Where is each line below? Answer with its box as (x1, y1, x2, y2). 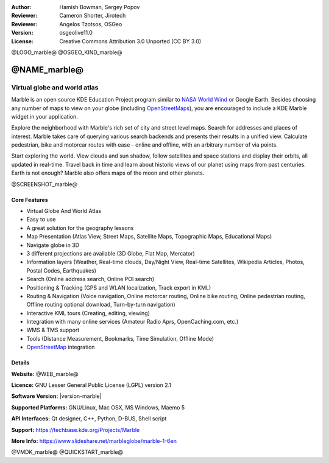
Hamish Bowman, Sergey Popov (59, 4, 140, 10)
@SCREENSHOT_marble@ (11, 180, 78, 188)
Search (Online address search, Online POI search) (26, 276, 155, 283)
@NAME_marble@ (11, 64, 84, 75)
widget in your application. (11, 113, 79, 120)
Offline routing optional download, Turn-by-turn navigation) (26, 301, 176, 308)
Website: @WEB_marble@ (11, 370, 79, 377)
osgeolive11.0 (59, 29, 93, 37)
